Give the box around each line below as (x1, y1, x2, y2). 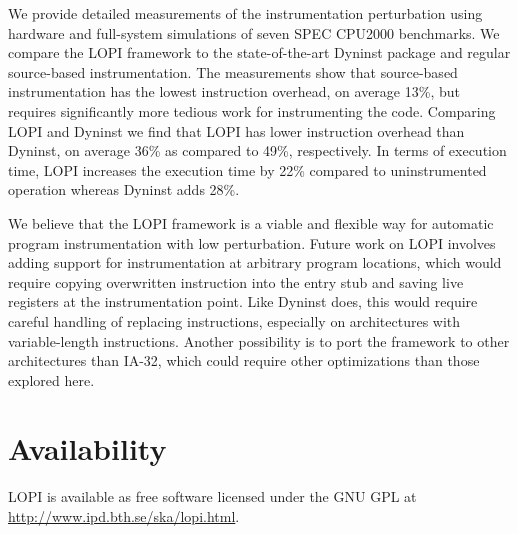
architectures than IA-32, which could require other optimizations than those (8, 350, 480, 371)
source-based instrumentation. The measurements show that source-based (8, 61, 458, 82)
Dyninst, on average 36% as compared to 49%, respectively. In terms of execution (8, 140, 507, 161)
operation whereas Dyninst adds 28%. (8, 179, 240, 200)
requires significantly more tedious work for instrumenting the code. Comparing (8, 100, 496, 121)
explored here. (8, 369, 95, 390)
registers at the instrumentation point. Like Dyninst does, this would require (8, 291, 478, 312)
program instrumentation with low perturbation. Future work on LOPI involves (8, 232, 496, 253)
